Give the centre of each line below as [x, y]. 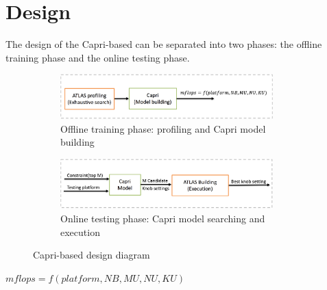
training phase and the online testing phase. [98, 57]
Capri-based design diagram [92, 255]
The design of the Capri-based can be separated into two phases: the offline [164, 44]
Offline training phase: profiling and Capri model [163, 128]
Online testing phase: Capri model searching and [163, 219]
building [77, 142]
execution [80, 232]
